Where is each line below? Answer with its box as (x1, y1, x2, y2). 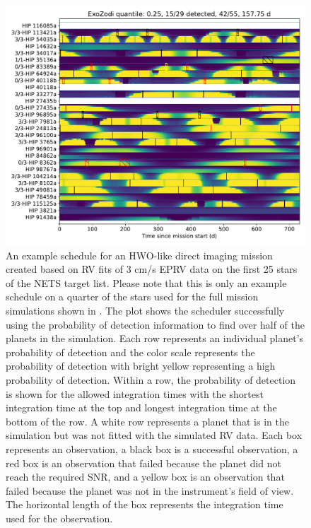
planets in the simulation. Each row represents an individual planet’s (6, 331, 304, 346)
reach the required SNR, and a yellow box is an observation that (6, 469, 285, 484)
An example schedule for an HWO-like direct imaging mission (6, 247, 273, 262)
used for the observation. (6, 510, 113, 525)
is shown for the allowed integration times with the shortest (6, 386, 264, 401)
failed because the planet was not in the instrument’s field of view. (6, 483, 294, 498)
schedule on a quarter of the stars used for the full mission (6, 289, 259, 304)
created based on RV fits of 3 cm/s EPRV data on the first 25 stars (6, 262, 298, 276)
